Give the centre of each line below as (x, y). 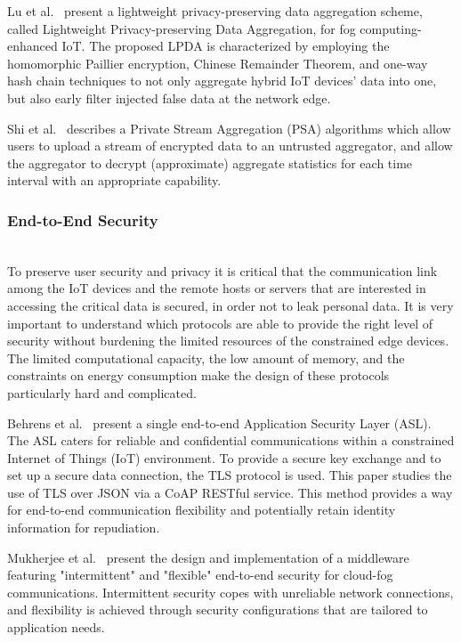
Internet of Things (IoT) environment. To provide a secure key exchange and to (224, 457)
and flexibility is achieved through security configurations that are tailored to (218, 609)
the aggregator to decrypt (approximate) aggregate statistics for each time (210, 163)
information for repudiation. (84, 528)
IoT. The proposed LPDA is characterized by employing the (226, 46)
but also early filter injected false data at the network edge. (169, 98)
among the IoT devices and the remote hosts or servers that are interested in (217, 288)
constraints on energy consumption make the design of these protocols (198, 375)
